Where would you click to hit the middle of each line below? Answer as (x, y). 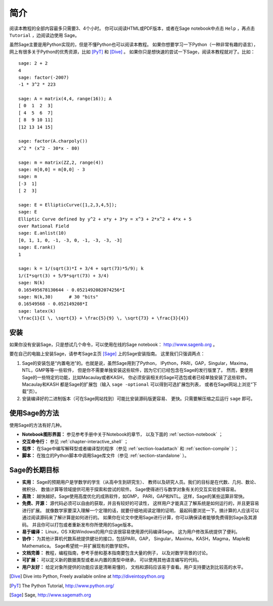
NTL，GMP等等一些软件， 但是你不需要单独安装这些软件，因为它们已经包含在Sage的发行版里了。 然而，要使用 (138, 370)
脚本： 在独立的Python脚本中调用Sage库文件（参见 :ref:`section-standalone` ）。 (105, 456)
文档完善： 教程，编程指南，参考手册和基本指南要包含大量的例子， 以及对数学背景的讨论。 (116, 553)
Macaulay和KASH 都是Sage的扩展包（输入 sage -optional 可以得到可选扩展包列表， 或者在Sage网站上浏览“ (137, 384)
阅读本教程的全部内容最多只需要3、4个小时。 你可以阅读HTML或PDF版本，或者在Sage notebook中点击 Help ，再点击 (132, 28)
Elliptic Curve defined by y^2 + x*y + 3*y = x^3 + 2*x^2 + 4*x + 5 (105, 219)
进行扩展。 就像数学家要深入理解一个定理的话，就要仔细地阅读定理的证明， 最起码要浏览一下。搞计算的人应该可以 (141, 510)
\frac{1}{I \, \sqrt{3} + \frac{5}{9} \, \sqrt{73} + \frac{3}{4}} (104, 318)
